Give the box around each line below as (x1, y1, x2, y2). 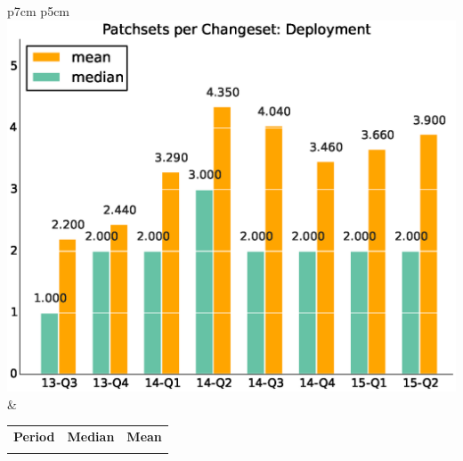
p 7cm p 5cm (7, 2, 70, 20)
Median (67, 426, 115, 445)
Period (13, 426, 55, 445)
